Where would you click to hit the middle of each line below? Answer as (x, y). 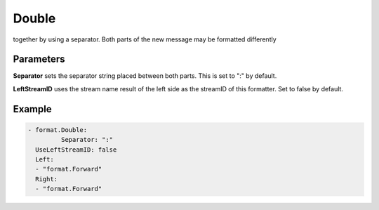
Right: (47, 179)
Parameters (39, 59)
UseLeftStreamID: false (76, 150)
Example (32, 109)
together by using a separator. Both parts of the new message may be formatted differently (145, 39)
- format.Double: (58, 130)
